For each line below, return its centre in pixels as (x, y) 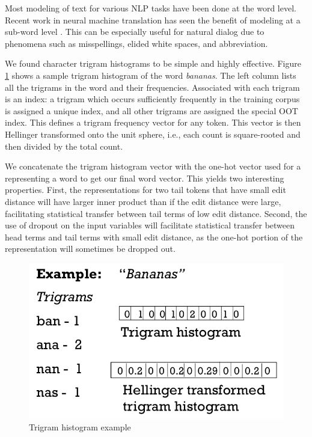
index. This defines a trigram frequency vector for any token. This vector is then (153, 122)
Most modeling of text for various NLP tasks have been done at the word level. (151, 8)
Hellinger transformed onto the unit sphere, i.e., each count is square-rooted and (153, 134)
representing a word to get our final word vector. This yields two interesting (145, 178)
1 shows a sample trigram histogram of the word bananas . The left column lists (151, 75)
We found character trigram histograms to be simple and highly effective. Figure (153, 63)
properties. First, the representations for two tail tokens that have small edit (145, 190)
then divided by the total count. (64, 146)
